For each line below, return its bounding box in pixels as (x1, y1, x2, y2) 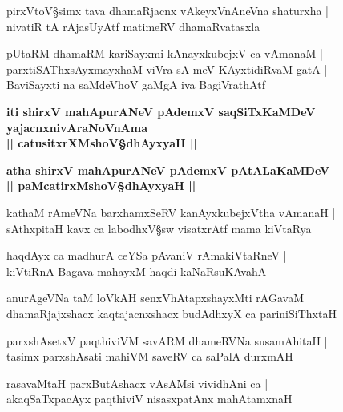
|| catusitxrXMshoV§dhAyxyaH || (6, 135, 197, 151)
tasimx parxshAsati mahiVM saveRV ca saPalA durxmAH (6, 348, 293, 365)
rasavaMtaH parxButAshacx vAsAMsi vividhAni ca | (6, 374, 268, 391)
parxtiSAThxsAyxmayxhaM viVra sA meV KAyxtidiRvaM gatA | (6, 60, 328, 77)
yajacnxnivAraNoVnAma (6, 119, 148, 135)
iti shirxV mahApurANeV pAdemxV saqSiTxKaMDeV (6, 103, 316, 119)
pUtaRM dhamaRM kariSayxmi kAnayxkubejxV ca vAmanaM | (6, 45, 323, 62)
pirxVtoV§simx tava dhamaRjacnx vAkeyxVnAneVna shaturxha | (6, 2, 329, 18)
